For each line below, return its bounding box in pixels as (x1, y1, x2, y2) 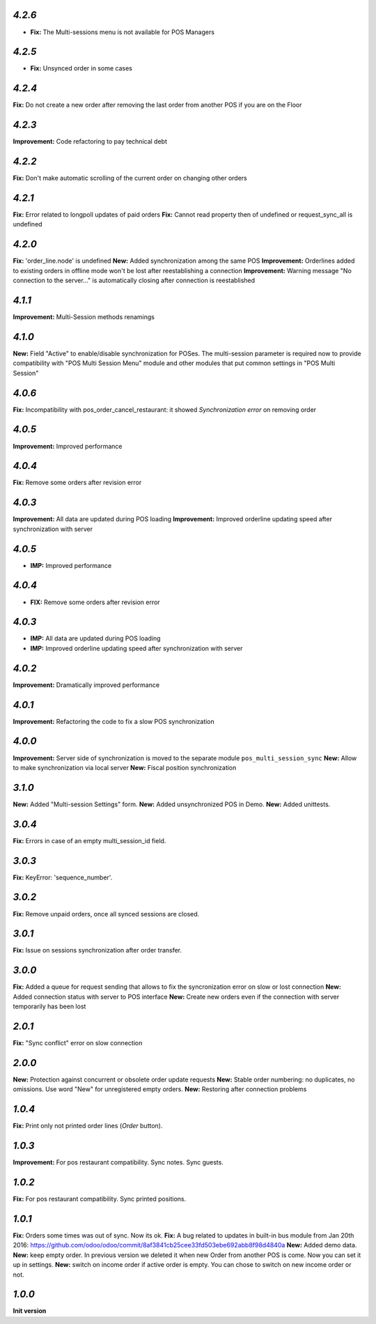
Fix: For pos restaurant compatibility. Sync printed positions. (13, 1195, 187, 1203)
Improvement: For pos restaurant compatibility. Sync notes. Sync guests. (13, 1158, 224, 1167)
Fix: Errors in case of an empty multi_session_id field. (13, 836, 166, 845)
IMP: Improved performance (30, 561, 112, 569)
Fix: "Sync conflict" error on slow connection (13, 1039, 143, 1047)
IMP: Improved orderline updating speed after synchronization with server (30, 644, 243, 652)
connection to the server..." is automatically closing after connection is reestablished (13, 276, 256, 285)
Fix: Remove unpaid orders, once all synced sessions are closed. (13, 909, 200, 918)
